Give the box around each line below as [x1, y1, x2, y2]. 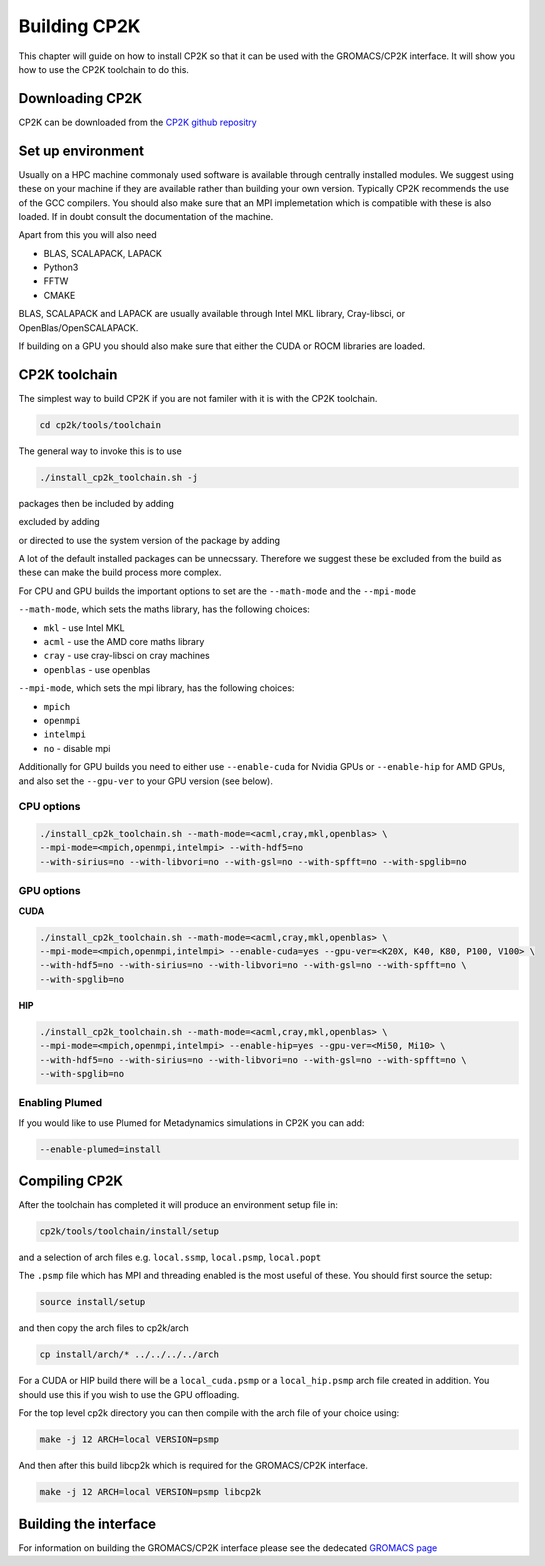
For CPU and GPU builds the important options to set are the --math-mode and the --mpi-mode [18, 585, 417, 597]
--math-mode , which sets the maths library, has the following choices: [18, 603, 310, 615]
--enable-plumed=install [39, 1143, 162, 1155]
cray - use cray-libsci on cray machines [43, 650, 210, 662]
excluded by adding [18, 516, 100, 528]
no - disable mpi [43, 742, 111, 754]
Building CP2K [18, 15, 141, 37]
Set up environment [18, 142, 145, 159]
